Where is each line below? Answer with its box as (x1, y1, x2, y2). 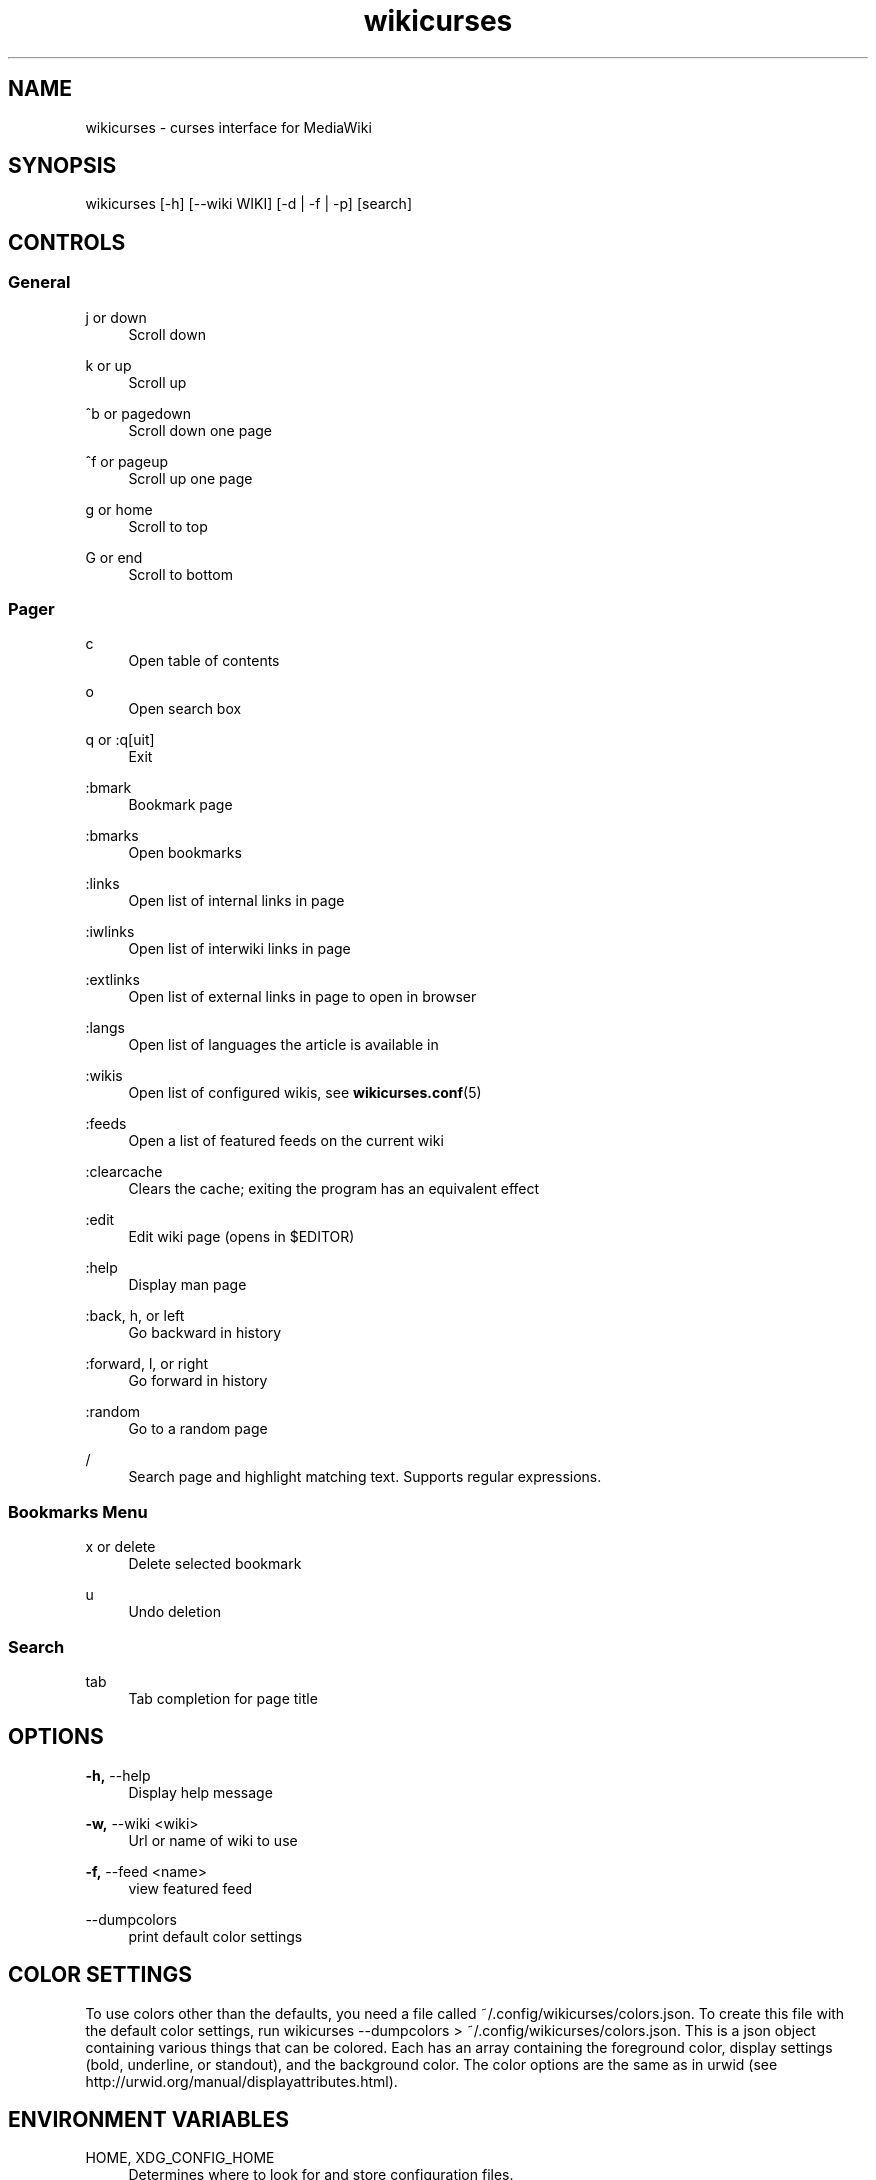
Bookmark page (128, 796, 233, 814)
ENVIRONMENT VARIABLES (8, 2107, 289, 2133)
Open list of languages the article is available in (128, 1036, 439, 1054)
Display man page (128, 1276, 247, 1294)
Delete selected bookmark (128, 1555, 302, 1573)
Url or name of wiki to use (128, 1831, 298, 1849)
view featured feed (128, 1879, 253, 1897)
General (8, 272, 71, 293)
